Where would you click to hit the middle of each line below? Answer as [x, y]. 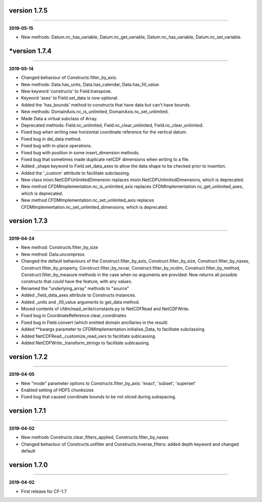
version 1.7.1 [27, 411]
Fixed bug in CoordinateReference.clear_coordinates [74, 316]
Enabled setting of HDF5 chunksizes [57, 390]
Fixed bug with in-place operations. [57, 146]
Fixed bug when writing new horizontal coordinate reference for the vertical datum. [104, 132]
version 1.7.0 [28, 465]
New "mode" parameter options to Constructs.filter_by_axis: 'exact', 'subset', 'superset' [108, 383]
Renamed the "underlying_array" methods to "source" [75, 288]
